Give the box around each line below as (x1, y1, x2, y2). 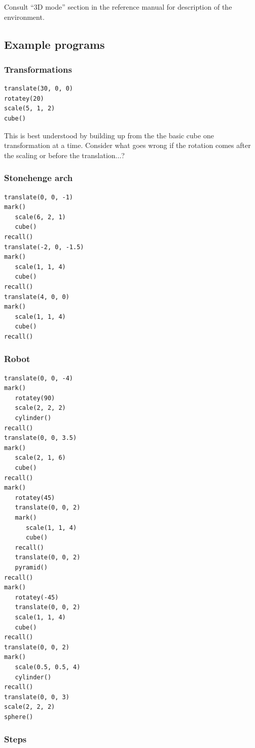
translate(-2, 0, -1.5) (4, 243, 84, 251)
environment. (4, 11, 45, 22)
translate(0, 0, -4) (4, 374, 74, 382)
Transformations (4, 63, 72, 75)
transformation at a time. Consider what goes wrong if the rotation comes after (4, 140, 251, 151)
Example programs (4, 36, 105, 52)
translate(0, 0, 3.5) (4, 434, 77, 442)
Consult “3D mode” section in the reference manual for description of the (4, 2, 232, 12)
